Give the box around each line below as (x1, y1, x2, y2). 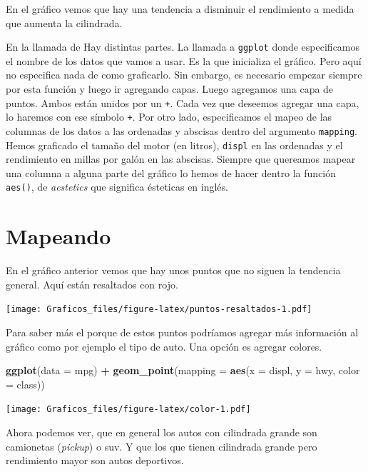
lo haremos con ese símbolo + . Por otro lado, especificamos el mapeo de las (6, 109, 332, 124)
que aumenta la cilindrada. (6, 15, 123, 30)
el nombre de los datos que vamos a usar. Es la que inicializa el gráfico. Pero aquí (6, 53, 362, 68)
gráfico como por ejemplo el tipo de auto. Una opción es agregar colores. (6, 338, 322, 353)
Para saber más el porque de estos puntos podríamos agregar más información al (6, 325, 359, 340)
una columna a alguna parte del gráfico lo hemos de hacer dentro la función (6, 165, 337, 180)
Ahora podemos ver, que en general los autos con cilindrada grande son (6, 425, 317, 440)
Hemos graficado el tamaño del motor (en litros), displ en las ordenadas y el (6, 137, 343, 152)
